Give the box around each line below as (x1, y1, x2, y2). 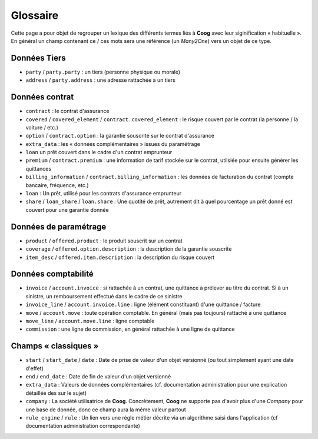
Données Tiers (11, 53, 66, 63)
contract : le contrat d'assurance (25, 108, 110, 115)
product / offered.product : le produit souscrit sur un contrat (25, 237, 183, 244)
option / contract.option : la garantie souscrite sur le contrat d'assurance (25, 132, 215, 139)
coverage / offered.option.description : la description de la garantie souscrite (25, 245, 232, 252)
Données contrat (11, 92, 74, 102)
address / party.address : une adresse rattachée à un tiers (25, 77, 176, 84)
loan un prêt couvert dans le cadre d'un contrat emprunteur (25, 149, 173, 156)
